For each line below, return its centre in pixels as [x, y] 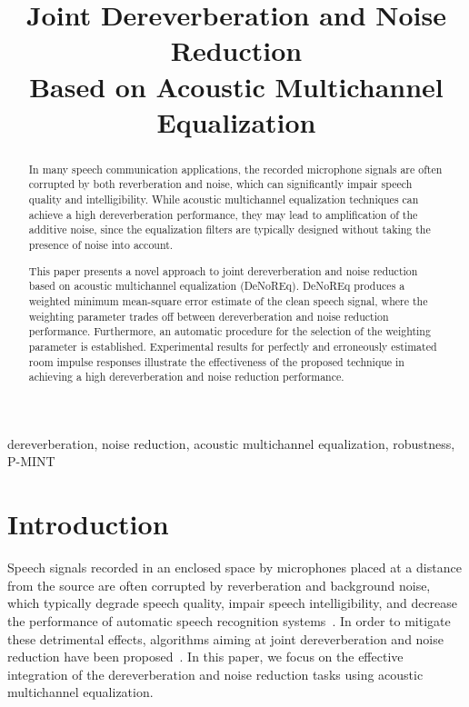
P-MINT [31, 461]
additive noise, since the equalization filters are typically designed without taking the [230, 229]
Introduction [88, 524]
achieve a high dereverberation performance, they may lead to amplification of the [223, 214]
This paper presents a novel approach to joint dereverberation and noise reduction [223, 270]
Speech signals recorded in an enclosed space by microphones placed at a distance [234, 568]
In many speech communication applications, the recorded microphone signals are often [235, 169]
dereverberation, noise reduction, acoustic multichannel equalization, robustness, [231, 443]
